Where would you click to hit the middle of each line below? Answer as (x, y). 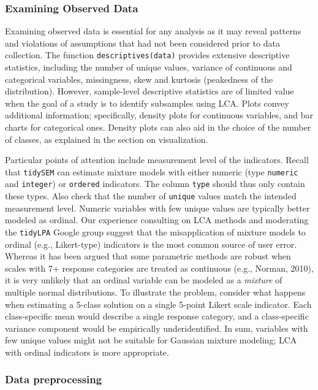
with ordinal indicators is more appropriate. (87, 352)
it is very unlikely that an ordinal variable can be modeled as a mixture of (144, 280)
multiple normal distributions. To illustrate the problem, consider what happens (155, 292)
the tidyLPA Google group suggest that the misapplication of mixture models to (155, 231)
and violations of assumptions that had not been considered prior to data (142, 43)
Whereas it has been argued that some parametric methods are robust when (148, 256)
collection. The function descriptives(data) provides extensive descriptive (147, 55)
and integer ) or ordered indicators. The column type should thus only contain (155, 184)
